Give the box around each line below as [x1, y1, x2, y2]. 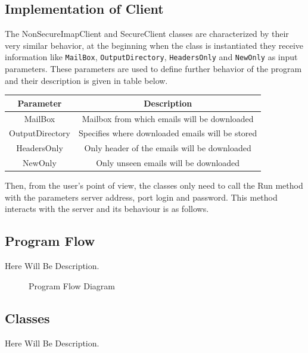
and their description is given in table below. [5, 74, 168, 86]
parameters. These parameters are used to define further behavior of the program [5, 63, 302, 75]
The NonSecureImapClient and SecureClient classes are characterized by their [5, 27, 289, 40]
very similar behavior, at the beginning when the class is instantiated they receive [5, 39, 304, 51]
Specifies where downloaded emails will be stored [78, 127, 257, 139]
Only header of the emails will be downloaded [84, 142, 251, 154]
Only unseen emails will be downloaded [96, 157, 240, 169]
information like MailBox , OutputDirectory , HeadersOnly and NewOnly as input [5, 51, 298, 63]
